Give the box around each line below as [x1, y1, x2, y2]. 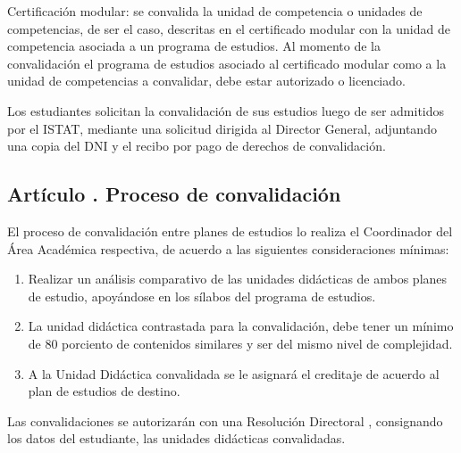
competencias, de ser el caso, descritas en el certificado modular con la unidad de [7, 19, 450, 37]
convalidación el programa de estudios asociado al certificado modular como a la [7, 54, 447, 72]
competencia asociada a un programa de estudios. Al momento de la [7, 37, 381, 55]
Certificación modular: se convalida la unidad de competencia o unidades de [7, 2, 423, 20]
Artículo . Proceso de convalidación [7, 180, 341, 208]
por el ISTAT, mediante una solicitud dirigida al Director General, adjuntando [7, 119, 437, 137]
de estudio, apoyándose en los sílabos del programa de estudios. [28, 286, 376, 305]
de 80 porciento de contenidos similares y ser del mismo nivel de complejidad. [28, 334, 453, 352]
